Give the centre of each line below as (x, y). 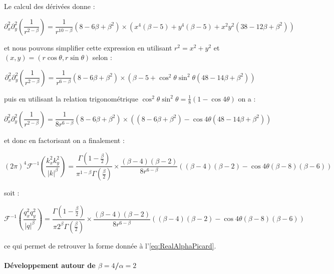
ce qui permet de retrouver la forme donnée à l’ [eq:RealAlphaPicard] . (110, 245)
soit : (12, 193)
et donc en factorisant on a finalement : (64, 140)
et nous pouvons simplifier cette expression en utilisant (88, 47)
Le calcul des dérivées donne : (50, 6)
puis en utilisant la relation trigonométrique (71, 98)
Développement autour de (50, 265)
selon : (102, 57)
